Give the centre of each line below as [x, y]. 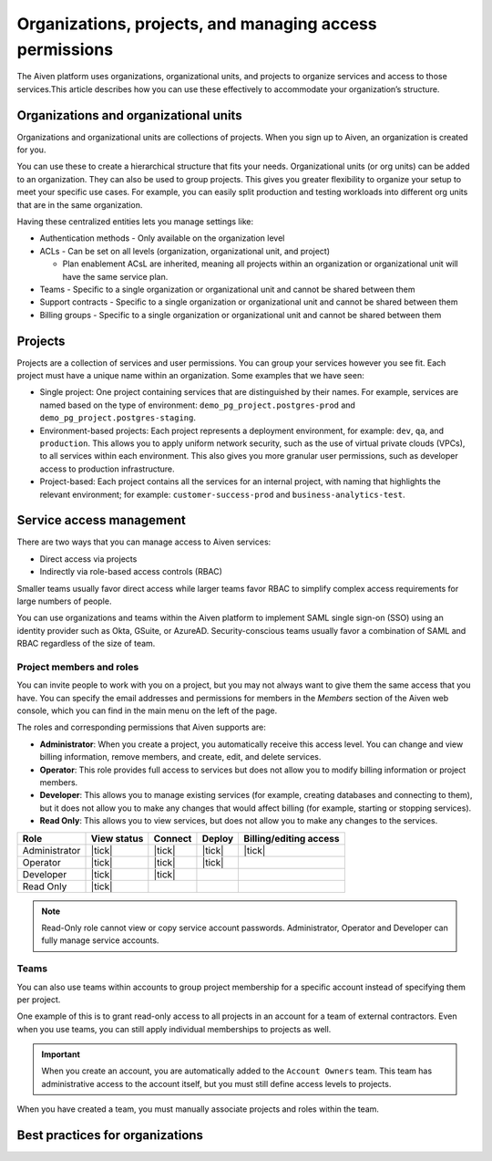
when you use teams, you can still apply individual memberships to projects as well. [174, 1029]
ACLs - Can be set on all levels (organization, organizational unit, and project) [185, 251]
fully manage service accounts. [100, 940]
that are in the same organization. [80, 204]
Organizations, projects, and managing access [197, 24]
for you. [31, 150]
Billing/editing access [292, 838]
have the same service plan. [115, 276]
